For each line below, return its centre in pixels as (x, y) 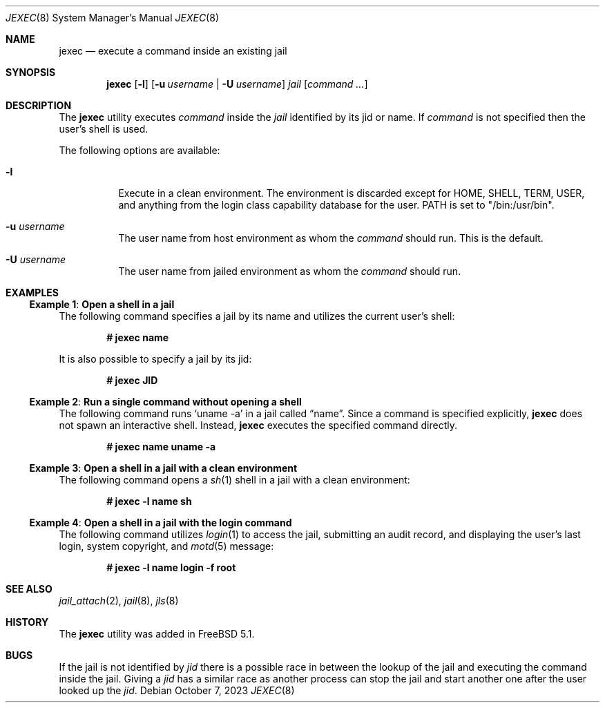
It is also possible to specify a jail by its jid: (155, 359)
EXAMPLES (32, 293)
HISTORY (27, 622)
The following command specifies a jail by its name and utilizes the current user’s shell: (257, 316)
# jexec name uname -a (161, 447)
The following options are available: (140, 150)
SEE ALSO (29, 589)
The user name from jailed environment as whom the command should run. (290, 271)
